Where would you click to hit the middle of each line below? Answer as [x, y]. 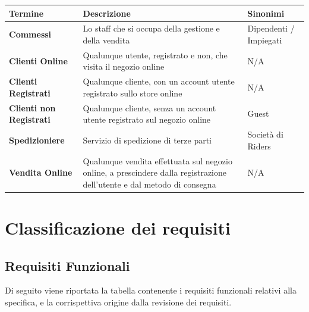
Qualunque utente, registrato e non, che [155, 54]
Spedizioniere [37, 140]
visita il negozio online [124, 66]
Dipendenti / [271, 28]
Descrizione [107, 13]
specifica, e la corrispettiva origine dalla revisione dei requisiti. [118, 302]
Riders [259, 146]
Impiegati [265, 40]
